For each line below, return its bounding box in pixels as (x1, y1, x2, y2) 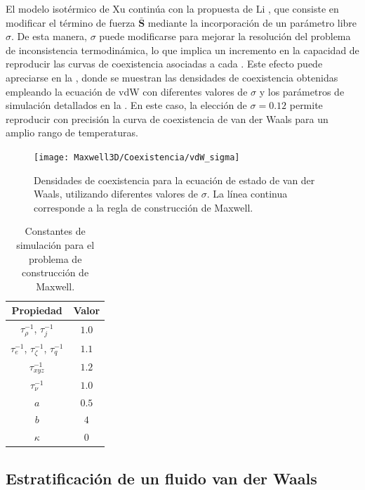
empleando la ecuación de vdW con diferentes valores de (6, 84, 248, 98)
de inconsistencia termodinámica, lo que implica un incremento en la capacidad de (6, 42, 359, 57)
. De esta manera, (11, 29, 88, 44)
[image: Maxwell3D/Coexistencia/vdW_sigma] (34, 152, 240, 162)
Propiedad (11, 303, 62, 318)
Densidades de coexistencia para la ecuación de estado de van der (34, 172, 315, 187)
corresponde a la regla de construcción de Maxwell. (34, 200, 253, 214)
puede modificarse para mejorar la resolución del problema (99, 29, 351, 44)
